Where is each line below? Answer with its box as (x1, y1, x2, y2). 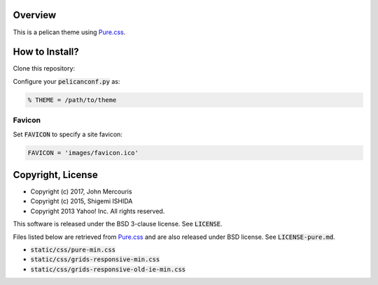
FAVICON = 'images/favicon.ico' (27, 149, 139, 156)
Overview (13, 9, 57, 21)
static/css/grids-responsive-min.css (30, 256, 160, 263)
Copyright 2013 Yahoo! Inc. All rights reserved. (30, 207, 165, 215)
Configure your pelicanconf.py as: (13, 77, 120, 85)
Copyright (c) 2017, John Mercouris (30, 187, 132, 196)
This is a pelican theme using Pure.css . (13, 28, 126, 36)
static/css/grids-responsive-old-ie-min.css (30, 265, 186, 273)
